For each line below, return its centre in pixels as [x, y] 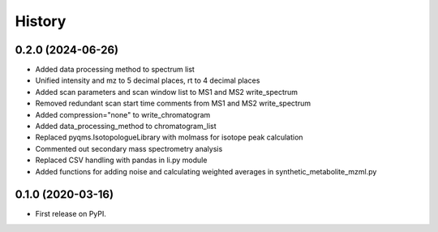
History [41, 21]
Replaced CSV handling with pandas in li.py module [121, 160]
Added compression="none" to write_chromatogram [123, 114]
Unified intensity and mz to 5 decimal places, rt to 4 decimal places [148, 80]
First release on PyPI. [71, 214]
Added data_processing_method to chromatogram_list [126, 127]
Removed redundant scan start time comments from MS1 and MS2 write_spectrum [173, 103]
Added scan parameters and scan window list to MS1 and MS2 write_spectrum [167, 92]
